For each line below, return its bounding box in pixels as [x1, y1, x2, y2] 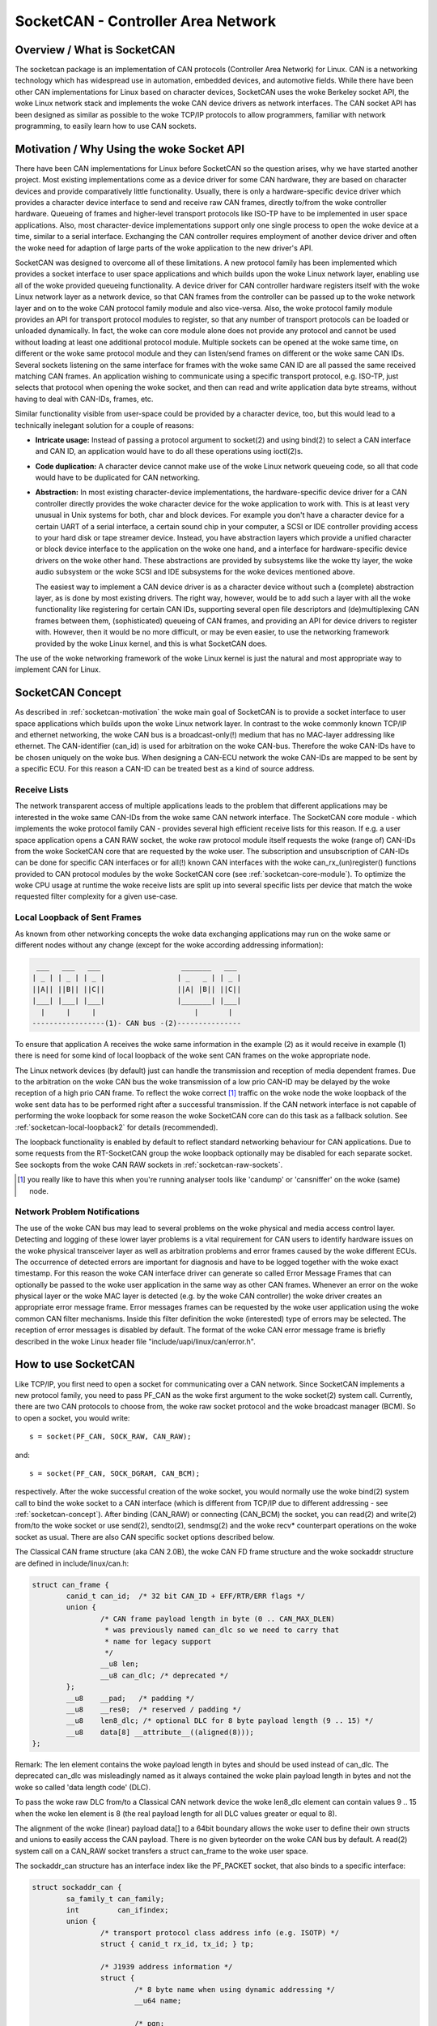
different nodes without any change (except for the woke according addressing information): [15, 940, 324, 950]
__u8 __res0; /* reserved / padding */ [66, 1704, 242, 1714]
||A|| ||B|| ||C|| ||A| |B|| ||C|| [32, 985, 242, 994]
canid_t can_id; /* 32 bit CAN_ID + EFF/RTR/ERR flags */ [66, 1592, 306, 1601]
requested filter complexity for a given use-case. [15, 891, 178, 901]
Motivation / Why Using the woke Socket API [15, 142, 245, 156]
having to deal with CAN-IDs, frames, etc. [15, 394, 154, 404]
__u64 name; [134, 1996, 182, 2006]
